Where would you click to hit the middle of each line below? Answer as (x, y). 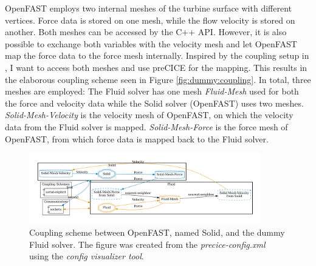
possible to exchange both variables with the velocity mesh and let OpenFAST (151, 43)
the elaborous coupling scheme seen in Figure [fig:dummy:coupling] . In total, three (158, 79)
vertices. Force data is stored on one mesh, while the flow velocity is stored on (150, 20)
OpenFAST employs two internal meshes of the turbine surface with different (148, 8)
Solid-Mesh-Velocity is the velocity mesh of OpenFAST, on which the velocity (149, 115)
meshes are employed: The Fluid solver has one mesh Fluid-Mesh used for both (152, 91)
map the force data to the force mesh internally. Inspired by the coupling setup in (157, 55)
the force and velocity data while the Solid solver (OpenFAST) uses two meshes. (154, 103)
